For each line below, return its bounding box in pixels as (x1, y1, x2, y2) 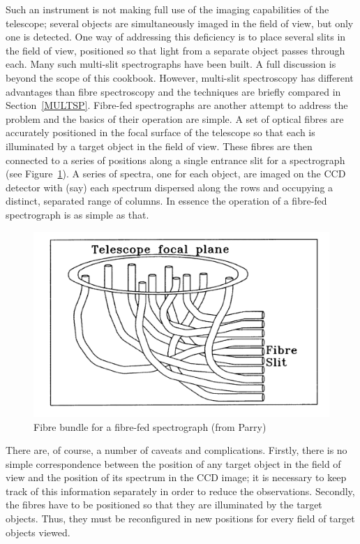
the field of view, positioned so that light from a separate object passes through (6, 43, 345, 57)
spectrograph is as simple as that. (6, 207, 149, 221)
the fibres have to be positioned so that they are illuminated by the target (6, 497, 322, 512)
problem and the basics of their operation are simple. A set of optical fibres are (6, 111, 344, 126)
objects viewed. (6, 524, 70, 539)
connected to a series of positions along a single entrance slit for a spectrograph (6, 152, 345, 167)
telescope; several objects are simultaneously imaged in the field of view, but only (6, 15, 354, 30)
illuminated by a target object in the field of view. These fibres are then (6, 138, 313, 153)
